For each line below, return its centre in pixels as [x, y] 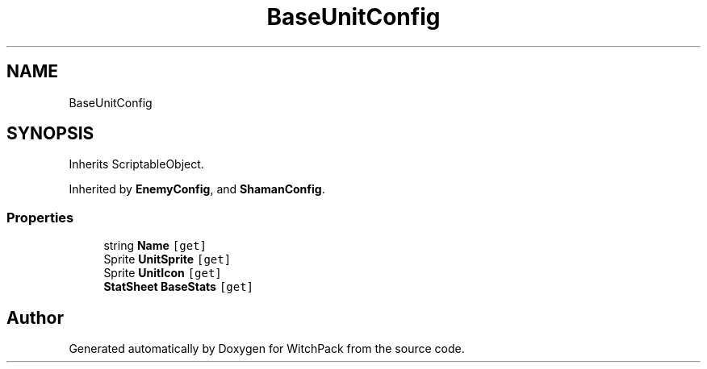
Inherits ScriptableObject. [136, 164]
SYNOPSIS [50, 134]
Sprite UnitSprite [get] [167, 259]
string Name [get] [155, 246]
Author [35, 317]
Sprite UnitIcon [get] [163, 273]
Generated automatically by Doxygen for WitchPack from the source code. [267, 349]
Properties [40, 217]
